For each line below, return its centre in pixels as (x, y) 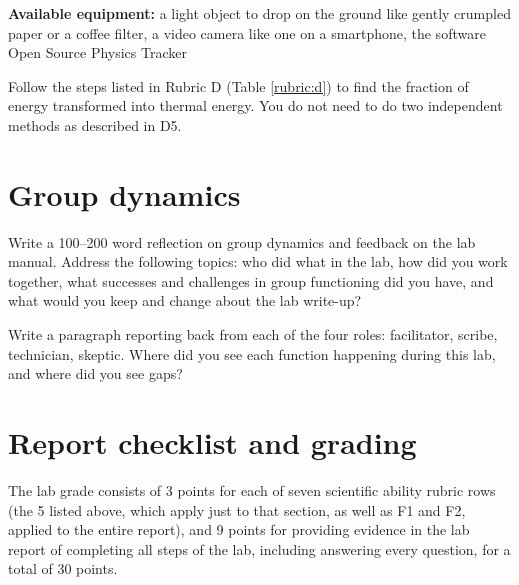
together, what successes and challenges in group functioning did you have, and (251, 280)
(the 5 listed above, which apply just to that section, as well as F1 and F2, (237, 509)
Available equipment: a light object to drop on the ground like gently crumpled (259, 13)
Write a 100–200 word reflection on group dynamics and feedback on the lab (242, 241)
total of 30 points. (63, 568)
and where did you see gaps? (95, 373)
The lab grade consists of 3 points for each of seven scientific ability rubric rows (252, 489)
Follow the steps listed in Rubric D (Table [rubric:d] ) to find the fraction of (238, 85)
